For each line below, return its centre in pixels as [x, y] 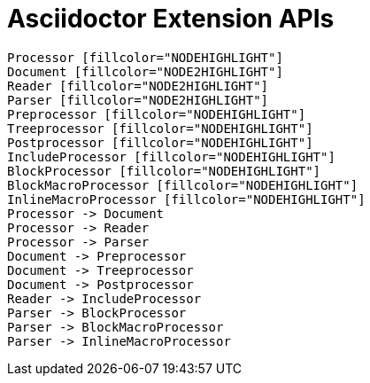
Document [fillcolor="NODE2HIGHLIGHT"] [145, 71]
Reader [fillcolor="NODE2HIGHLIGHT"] [138, 86]
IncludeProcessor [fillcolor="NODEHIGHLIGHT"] [171, 156]
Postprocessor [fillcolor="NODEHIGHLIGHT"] [160, 142]
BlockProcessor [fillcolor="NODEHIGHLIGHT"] [164, 171]
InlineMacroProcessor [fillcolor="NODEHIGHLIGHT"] [186, 199]
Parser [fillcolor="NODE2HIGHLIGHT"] [138, 100]
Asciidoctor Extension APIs [171, 19]
